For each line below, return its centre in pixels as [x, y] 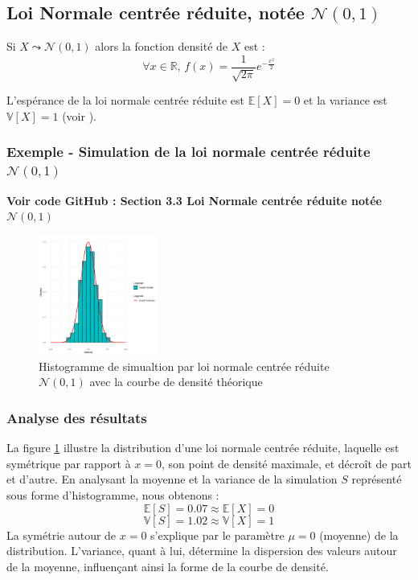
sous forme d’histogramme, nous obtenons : [113, 494]
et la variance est [345, 100]
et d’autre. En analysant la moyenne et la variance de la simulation [172, 479]
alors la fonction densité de [162, 46]
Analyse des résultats [77, 417]
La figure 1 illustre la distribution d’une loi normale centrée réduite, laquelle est [203, 448]
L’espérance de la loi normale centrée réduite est [126, 100]
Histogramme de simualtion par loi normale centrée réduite [184, 366]
